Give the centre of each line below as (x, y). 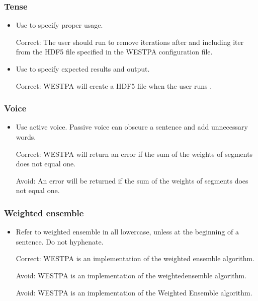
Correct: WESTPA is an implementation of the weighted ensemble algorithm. (135, 258)
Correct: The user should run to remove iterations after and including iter (130, 42)
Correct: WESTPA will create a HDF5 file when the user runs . (114, 85)
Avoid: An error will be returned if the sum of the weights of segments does (132, 180)
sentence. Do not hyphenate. (60, 241)
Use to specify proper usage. (59, 25)
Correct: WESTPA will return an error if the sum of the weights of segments (134, 154)
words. (26, 137)
